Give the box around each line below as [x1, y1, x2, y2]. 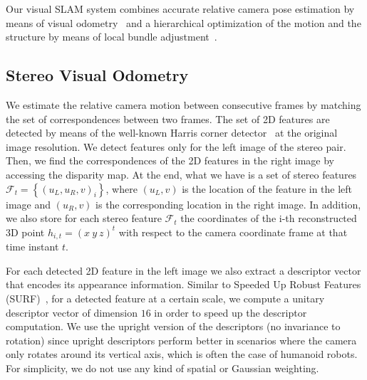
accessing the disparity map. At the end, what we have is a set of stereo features [6, 167, 357, 181]
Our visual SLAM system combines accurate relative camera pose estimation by [6, 1, 355, 16]
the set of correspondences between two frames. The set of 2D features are [6, 111, 330, 126]
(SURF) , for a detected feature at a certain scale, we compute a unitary [6, 290, 325, 305]
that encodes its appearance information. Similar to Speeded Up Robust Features [6, 277, 361, 292]
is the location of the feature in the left [182, 181, 353, 196]
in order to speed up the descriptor [154, 305, 307, 320]
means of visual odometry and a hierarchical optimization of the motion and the [6, 15, 361, 30]
